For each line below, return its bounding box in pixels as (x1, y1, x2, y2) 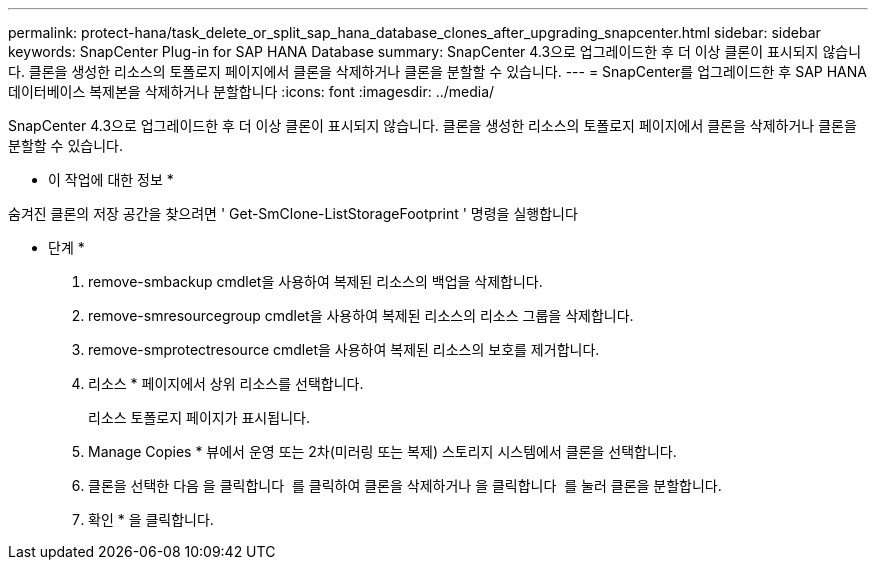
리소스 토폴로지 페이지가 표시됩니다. (88, 409, 310, 426)
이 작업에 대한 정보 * (48, 171, 174, 188)
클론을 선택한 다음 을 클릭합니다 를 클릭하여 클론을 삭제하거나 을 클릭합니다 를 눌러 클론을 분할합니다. (88, 477, 722, 494)
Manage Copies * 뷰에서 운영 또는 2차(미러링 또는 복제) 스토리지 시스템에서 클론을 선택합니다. (88, 443, 677, 460)
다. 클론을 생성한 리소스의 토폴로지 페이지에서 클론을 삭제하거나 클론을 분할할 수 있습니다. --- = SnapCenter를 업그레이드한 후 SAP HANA (8, 63, 867, 80)
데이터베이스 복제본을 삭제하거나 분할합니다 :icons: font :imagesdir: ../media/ (8, 83, 495, 100)
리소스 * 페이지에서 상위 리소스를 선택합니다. (88, 375, 364, 392)
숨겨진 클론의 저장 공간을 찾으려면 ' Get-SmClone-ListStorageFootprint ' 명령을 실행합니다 (8, 205, 578, 222)
